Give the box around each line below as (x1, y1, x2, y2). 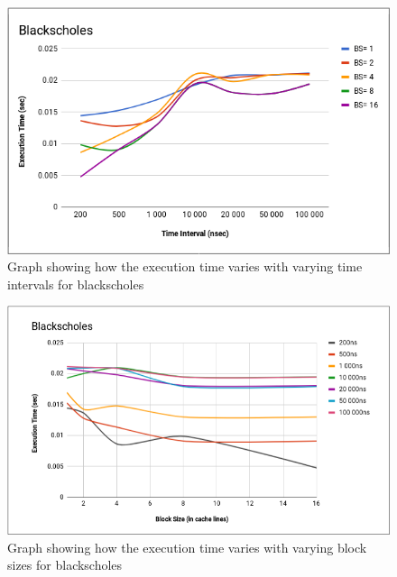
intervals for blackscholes (7, 274, 144, 293)
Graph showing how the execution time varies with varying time (7, 257, 363, 276)
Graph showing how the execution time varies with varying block (7, 537, 367, 556)
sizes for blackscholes (7, 555, 123, 574)
